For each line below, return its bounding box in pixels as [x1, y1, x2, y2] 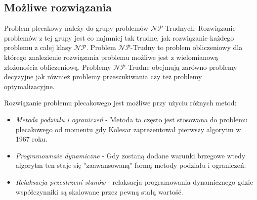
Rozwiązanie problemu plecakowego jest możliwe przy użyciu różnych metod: [4, 98, 237, 108]
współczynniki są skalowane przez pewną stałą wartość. [15, 186, 183, 197]
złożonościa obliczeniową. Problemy [4, 61, 111, 72]
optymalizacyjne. [4, 81, 55, 91]
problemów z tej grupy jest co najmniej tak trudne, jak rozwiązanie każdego [4, 32, 234, 43]
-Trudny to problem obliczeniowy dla [130, 42, 243, 52]
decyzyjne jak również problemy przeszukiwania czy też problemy [4, 71, 202, 82]
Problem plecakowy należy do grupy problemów [4, 23, 148, 33]
